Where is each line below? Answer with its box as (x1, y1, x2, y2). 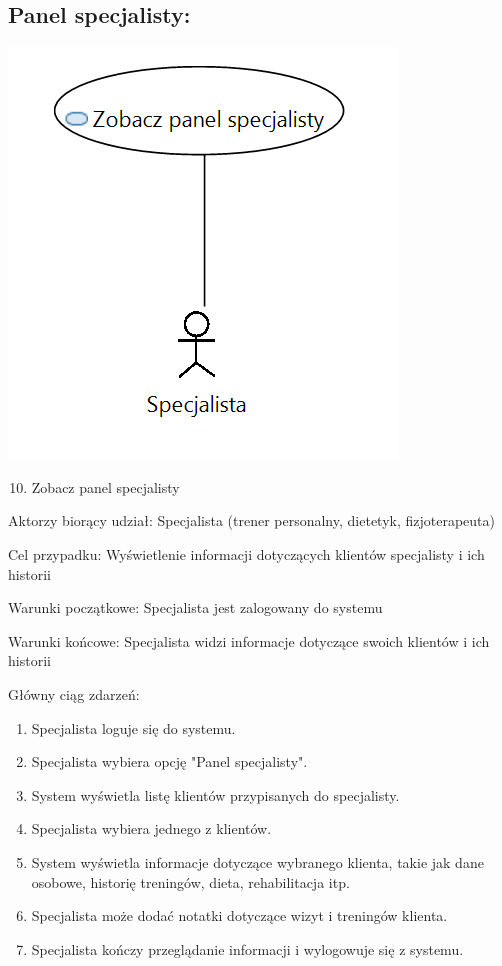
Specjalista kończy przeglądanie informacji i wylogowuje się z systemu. (31, 938, 464, 959)
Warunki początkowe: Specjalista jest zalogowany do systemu (8, 597, 383, 618)
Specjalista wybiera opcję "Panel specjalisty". (31, 751, 308, 772)
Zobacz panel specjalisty (31, 476, 180, 497)
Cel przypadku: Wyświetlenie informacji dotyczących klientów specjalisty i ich (8, 543, 485, 564)
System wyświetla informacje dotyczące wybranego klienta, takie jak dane (31, 851, 484, 872)
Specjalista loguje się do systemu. (31, 717, 236, 738)
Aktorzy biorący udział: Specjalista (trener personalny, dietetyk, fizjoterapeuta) (8, 510, 495, 531)
